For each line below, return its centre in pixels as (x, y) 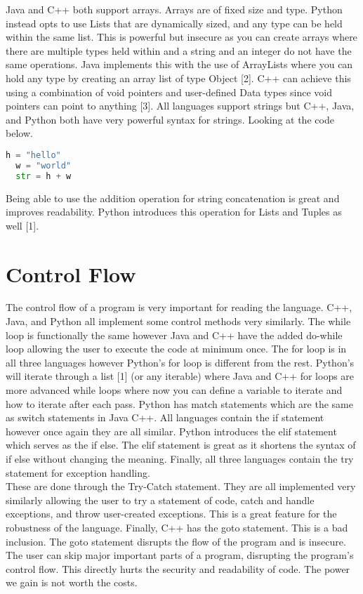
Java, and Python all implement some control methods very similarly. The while (178, 321)
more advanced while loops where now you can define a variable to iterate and (174, 390)
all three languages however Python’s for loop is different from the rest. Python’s (180, 362)
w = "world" (44, 165)
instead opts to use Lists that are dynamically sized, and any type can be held (174, 23)
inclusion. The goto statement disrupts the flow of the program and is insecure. (176, 541)
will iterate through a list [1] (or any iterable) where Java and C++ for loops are (180, 376)
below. (19, 133)
